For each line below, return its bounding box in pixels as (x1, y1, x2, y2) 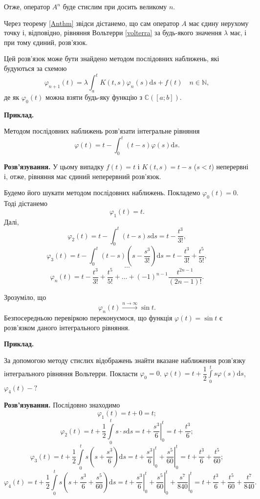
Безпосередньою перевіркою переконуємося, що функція (4, 313, 173, 323)
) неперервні (211, 161, 249, 172)
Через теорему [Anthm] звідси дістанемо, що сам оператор (4, 18, 179, 28)
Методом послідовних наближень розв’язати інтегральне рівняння (4, 126, 200, 136)
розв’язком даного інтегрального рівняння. (4, 322, 130, 332)
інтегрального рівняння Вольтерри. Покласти (4, 368, 138, 378)
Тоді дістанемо (4, 198, 48, 208)
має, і (230, 27, 247, 38)
